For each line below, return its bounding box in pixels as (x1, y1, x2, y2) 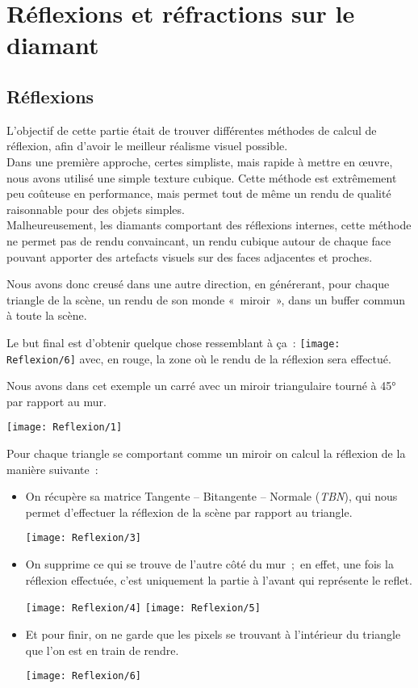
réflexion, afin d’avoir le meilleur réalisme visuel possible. (6, 137, 288, 154)
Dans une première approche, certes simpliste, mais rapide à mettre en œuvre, (6, 153, 393, 170)
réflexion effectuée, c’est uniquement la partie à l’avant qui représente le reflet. (25, 571, 412, 588)
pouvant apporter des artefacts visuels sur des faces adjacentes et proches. (6, 248, 373, 265)
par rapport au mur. (6, 392, 107, 409)
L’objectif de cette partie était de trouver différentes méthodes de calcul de (6, 121, 377, 138)
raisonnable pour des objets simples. (6, 200, 185, 217)
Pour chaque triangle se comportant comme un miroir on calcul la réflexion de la (6, 445, 406, 462)
